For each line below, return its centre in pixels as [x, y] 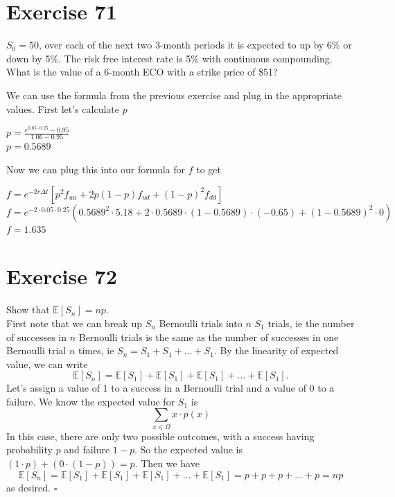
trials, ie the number [311, 323]
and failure [87, 450]
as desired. [28, 487]
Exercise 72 [62, 276]
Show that [28, 309]
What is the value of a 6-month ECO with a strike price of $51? [142, 72]
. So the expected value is [188, 450]
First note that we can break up [74, 323]
